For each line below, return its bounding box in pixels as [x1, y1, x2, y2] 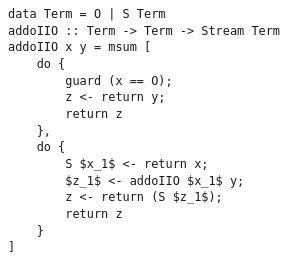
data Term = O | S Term [8, 7, 166, 21]
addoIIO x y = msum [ [8, 40, 152, 55]
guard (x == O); [65, 73, 173, 88]
